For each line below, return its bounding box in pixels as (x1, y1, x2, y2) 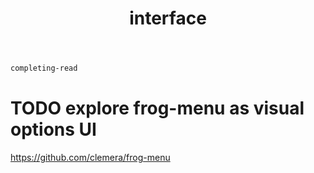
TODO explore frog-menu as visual (10, 97, 305, 120)
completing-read (10, 63, 78, 74)
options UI (10, 118, 97, 141)
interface (129, 7, 207, 30)
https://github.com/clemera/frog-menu (10, 152, 171, 163)
